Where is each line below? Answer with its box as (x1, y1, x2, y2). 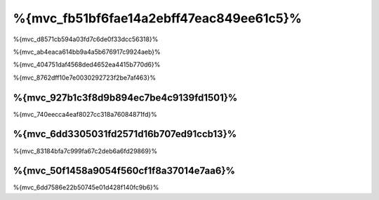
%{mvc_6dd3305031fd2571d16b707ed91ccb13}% (13, 128, 237, 140)
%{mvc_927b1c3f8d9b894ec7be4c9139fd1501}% (13, 92, 238, 103)
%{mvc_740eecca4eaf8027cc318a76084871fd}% (13, 110, 157, 118)
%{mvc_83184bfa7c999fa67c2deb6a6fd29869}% (13, 147, 158, 155)
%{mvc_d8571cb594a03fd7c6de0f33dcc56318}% (13, 35, 159, 43)
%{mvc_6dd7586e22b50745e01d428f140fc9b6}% (13, 183, 159, 192)
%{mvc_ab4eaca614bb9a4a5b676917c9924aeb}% (13, 48, 161, 56)
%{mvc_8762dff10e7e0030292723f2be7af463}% (13, 73, 157, 82)
